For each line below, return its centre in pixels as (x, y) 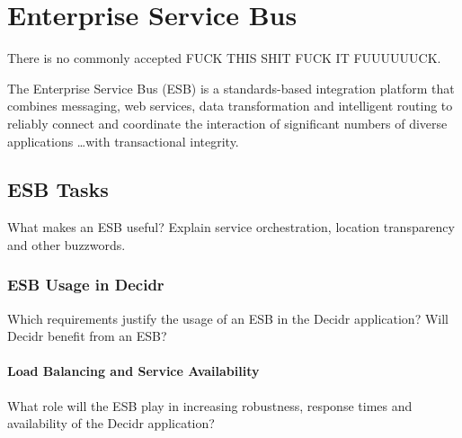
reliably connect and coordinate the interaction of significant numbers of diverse (227, 123)
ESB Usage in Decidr (86, 285)
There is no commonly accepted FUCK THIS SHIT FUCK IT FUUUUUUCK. (224, 58)
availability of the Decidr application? (111, 423)
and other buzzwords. (67, 244)
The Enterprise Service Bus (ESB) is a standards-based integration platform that (231, 88)
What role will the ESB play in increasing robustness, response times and (210, 405)
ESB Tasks (58, 189)
